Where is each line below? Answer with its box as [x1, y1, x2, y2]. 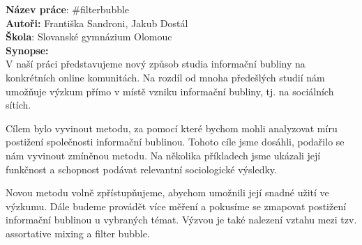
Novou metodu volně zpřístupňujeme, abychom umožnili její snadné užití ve [6, 185, 329, 200]
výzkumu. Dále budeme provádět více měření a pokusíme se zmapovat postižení [6, 198, 347, 213]
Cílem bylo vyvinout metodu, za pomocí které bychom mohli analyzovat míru [6, 120, 338, 135]
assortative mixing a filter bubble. [6, 226, 150, 240]
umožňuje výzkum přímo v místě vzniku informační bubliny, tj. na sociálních [6, 84, 334, 98]
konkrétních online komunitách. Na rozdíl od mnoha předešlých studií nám [6, 70, 325, 84]
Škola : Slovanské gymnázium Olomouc [6, 29, 172, 44]
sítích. [6, 97, 31, 112]
